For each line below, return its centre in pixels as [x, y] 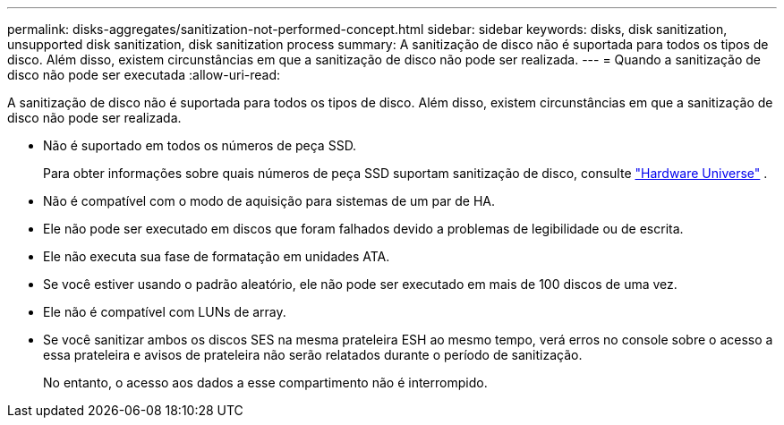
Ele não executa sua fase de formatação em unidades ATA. [217, 256]
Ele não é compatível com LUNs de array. [165, 312]
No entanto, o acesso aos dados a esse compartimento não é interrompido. [265, 382]
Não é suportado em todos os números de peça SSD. [200, 145]
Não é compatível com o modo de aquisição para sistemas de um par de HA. [269, 201]
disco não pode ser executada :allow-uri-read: [144, 75]
